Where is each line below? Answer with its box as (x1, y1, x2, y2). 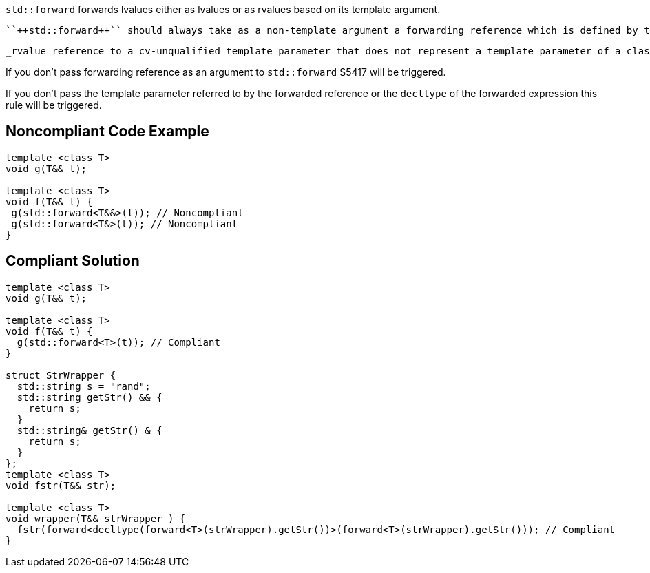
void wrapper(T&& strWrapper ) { (6, 512, 186, 524)
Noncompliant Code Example (6, 123, 209, 140)
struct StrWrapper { (6, 369, 116, 381)
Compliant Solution (6, 252, 140, 270)
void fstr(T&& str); (6, 479, 116, 491)
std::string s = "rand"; (17, 380, 151, 392)
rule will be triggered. (6, 99, 102, 111)
